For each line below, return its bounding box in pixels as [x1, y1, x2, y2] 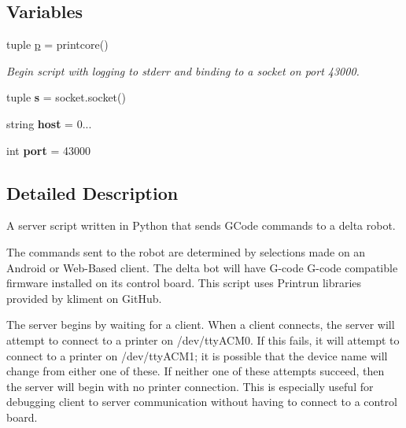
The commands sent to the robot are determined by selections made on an [6, 243, 366, 260]
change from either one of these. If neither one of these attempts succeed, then [6, 363, 385, 379]
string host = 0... [6, 115, 92, 131]
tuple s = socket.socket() [6, 89, 126, 105]
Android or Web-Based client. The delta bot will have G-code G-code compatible [6, 259, 398, 275]
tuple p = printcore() [6, 36, 109, 53]
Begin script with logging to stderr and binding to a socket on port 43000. [6, 62, 360, 79]
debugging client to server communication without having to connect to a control [6, 393, 397, 410]
